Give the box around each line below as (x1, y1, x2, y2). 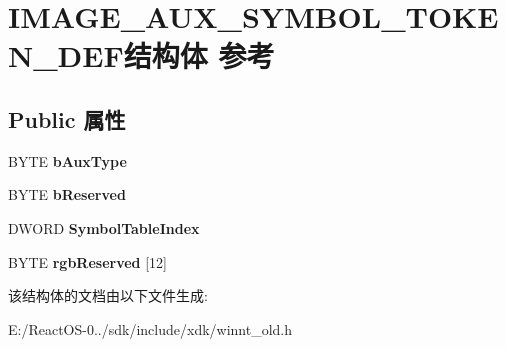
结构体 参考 (123, 35, 275, 76)
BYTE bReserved (8, 184, 126, 205)
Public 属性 (8, 103, 126, 134)
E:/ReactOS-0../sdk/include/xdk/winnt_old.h (8, 318, 293, 339)
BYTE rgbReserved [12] (8, 251, 168, 272)
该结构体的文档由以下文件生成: (8, 285, 208, 306)
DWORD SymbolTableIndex (8, 217, 200, 238)
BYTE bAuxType (8, 150, 127, 171)
